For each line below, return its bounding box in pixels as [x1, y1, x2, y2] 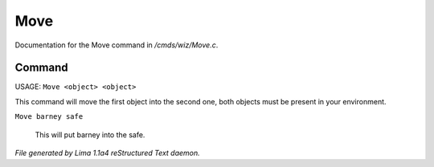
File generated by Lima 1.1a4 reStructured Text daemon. [14, 149, 200, 158]
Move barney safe [14, 112, 84, 121]
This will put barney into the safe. [35, 129, 145, 140]
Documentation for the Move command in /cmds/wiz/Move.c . [14, 40, 219, 50]
